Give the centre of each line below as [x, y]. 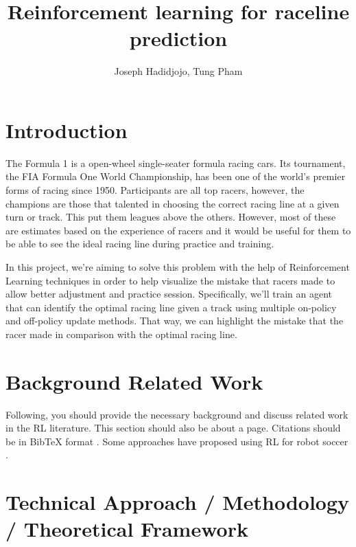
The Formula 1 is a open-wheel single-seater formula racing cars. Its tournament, [176, 163]
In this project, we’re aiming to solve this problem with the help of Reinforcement [178, 267]
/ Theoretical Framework [127, 529]
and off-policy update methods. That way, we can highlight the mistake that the [175, 321]
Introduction [67, 130]
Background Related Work [134, 381]
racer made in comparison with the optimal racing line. [121, 334]
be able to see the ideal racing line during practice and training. [140, 244]
